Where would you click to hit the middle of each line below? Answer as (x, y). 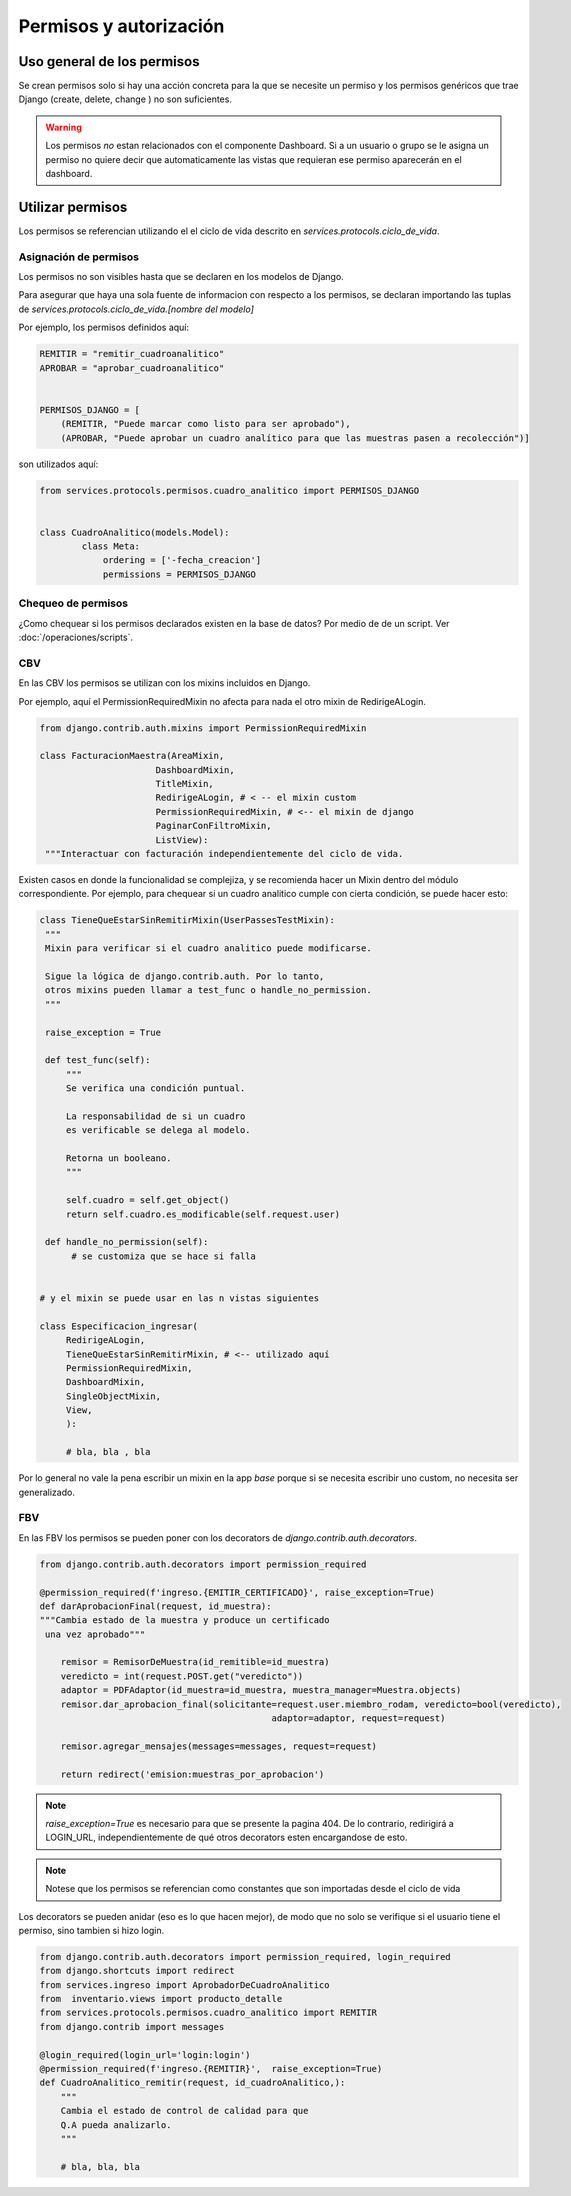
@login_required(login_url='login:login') (145, 2054)
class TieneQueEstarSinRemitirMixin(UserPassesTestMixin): (187, 920)
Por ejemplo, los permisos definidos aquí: (104, 327)
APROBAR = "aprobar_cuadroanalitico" (132, 368)
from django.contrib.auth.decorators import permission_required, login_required (245, 1956)
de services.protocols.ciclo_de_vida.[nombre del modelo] (136, 309)
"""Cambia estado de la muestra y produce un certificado (184, 1620)
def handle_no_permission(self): (127, 1242)
